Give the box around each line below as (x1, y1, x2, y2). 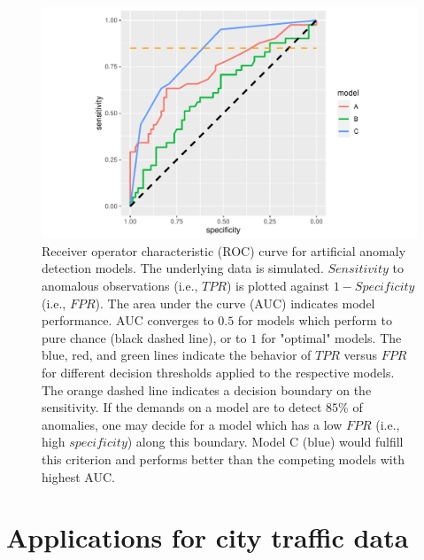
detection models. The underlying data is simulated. (42, 259, 324, 277)
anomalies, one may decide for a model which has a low (42, 415, 343, 433)
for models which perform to (237, 311, 392, 330)
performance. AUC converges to (42, 311, 214, 330)
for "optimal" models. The (260, 328, 402, 346)
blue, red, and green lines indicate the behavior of (42, 346, 312, 364)
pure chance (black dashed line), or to (42, 328, 247, 346)
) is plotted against (226, 276, 329, 295)
